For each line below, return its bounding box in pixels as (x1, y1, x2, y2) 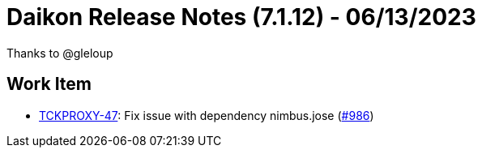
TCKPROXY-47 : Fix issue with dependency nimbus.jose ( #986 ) (39, 108, 374, 122)
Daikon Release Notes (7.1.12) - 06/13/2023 (6, 3, 476, 31)
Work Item (6, 74, 92, 95)
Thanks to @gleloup (6, 45, 113, 60)
